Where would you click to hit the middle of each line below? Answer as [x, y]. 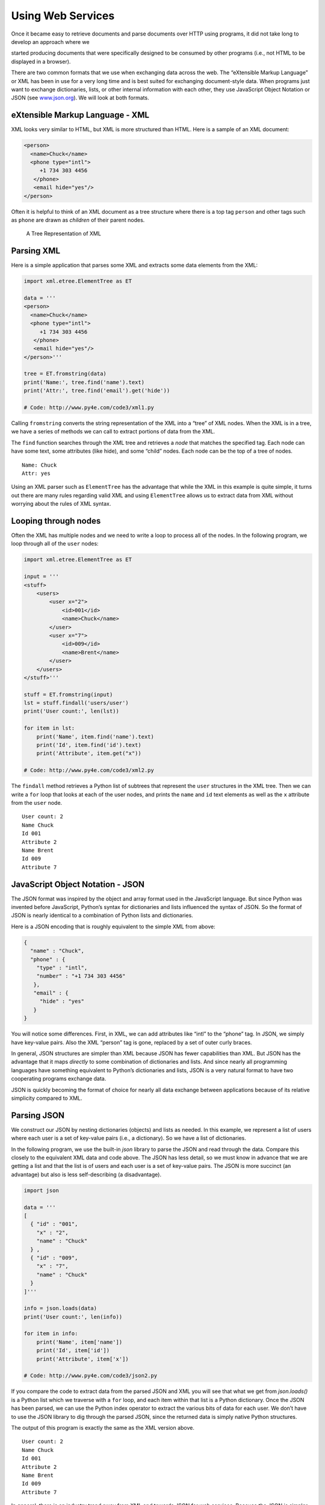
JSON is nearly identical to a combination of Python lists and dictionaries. [102, 916]
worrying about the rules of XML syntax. [61, 504]
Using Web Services [63, 16]
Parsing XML [36, 251]
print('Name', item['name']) [79, 1342]
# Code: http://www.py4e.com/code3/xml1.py [89, 408]
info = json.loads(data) [60, 1308]
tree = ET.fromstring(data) [65, 374]
